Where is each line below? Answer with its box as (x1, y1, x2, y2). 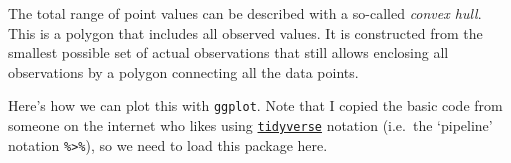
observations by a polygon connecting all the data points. (8, 61, 359, 82)
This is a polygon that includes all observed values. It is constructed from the (8, 22, 483, 43)
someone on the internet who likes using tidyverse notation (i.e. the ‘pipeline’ (8, 115, 493, 136)
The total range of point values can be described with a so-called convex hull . (8, 3, 482, 23)
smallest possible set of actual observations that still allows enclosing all (8, 42, 449, 63)
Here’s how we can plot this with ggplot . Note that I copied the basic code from (8, 95, 503, 116)
